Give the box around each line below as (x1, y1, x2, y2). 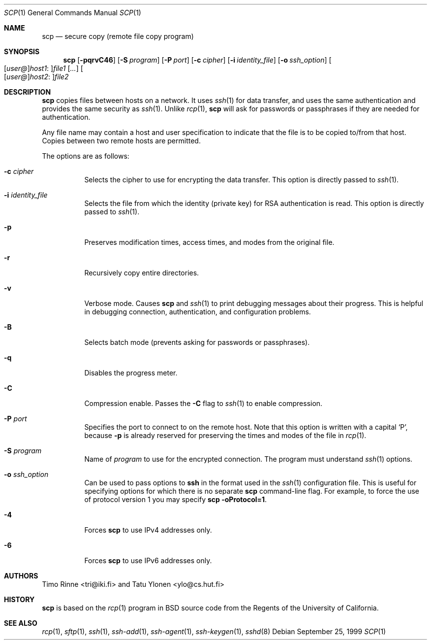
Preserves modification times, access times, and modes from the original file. (84, 238, 335, 246)
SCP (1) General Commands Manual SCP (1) (4, 8, 141, 17)
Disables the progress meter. (84, 369, 178, 377)
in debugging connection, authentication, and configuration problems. (84, 307, 311, 316)
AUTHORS (4, 572, 38, 580)
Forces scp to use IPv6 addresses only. (84, 556, 212, 565)
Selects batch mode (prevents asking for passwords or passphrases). (84, 338, 310, 346)
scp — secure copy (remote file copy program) (42, 32, 194, 40)
